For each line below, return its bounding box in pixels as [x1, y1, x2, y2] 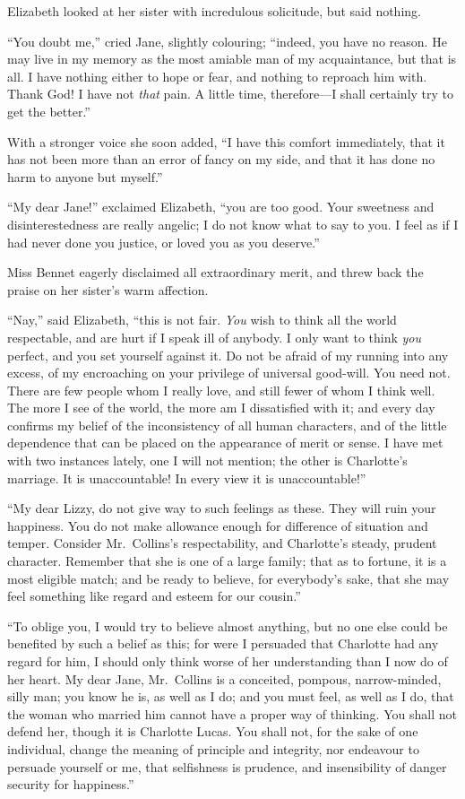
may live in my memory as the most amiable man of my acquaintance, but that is [7, 49, 457, 68]
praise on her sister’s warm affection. [7, 280, 209, 299]
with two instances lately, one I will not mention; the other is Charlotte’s [7, 451, 408, 470]
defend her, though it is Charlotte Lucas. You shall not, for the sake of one [7, 722, 418, 741]
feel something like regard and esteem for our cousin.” [7, 586, 301, 605]
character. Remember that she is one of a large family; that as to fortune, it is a [7, 551, 447, 570]
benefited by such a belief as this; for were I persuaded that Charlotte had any [7, 634, 439, 653]
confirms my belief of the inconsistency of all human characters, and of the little [7, 415, 447, 434]
